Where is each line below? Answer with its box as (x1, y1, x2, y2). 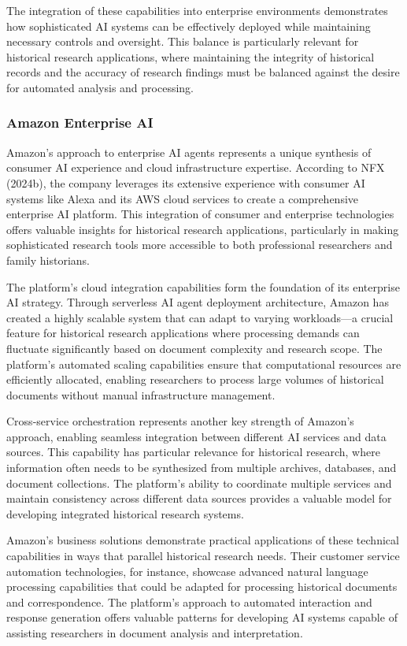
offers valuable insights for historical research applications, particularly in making (6, 221, 399, 237)
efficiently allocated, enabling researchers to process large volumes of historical (6, 371, 384, 388)
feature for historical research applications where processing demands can (6, 325, 360, 341)
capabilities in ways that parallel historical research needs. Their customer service (6, 548, 400, 564)
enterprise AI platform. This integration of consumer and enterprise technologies (6, 206, 394, 222)
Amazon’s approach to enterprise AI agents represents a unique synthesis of (6, 143, 372, 160)
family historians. (6, 251, 90, 268)
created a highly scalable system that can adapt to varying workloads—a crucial (6, 309, 394, 325)
